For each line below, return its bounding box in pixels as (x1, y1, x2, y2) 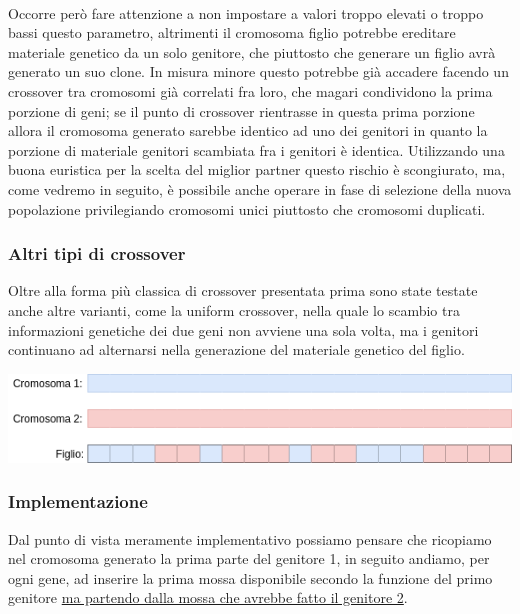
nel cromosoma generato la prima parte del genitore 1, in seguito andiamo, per (8, 548, 490, 569)
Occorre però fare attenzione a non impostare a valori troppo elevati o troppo (8, 2, 484, 23)
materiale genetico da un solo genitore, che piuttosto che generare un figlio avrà (8, 41, 496, 62)
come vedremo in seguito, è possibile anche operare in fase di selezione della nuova (8, 178, 512, 199)
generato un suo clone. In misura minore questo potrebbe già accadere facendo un (8, 61, 509, 82)
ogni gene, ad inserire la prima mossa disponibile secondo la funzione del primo (8, 567, 493, 588)
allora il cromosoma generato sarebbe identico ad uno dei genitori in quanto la (8, 120, 488, 141)
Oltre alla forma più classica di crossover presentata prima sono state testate (8, 280, 478, 301)
